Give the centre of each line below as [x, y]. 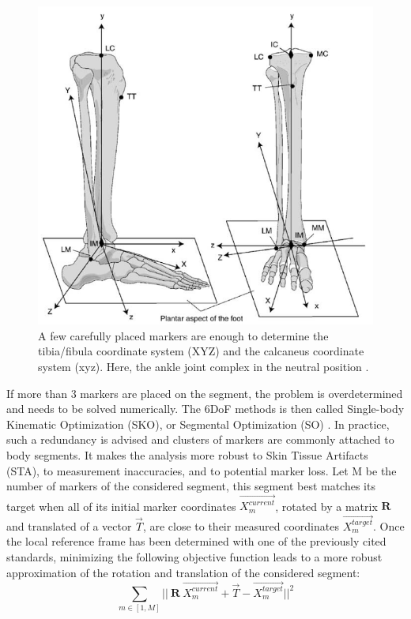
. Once [388, 525]
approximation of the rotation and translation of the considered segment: [183, 572]
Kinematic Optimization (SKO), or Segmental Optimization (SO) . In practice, [198, 424]
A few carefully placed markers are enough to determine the [183, 335]
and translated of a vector [69, 525]
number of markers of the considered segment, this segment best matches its [191, 486]
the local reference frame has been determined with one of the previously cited [196, 541]
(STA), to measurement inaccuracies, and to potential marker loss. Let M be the [202, 470]
